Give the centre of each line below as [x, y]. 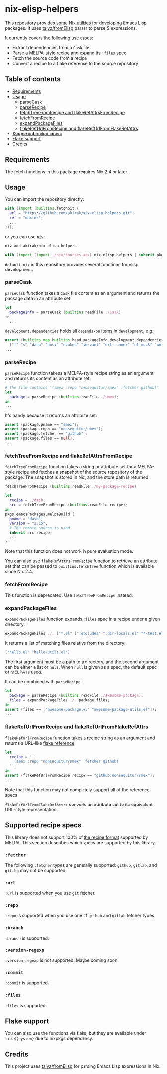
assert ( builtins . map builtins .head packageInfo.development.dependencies [84, 340]
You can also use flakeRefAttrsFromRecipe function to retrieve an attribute [81, 561]
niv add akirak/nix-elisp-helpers [41, 246]
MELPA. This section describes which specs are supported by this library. [81, 842]
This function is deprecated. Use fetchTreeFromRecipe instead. [69, 595]
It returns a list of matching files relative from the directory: [65, 643]
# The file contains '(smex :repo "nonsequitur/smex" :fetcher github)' [82, 388]
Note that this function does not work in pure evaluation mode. [69, 551]
